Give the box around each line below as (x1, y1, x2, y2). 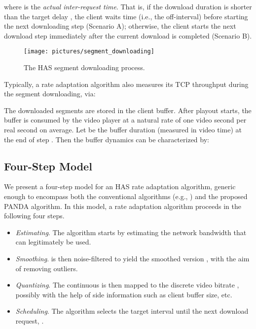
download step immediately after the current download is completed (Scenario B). (4, 30, 252, 41)
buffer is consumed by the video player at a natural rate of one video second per (4, 115, 247, 125)
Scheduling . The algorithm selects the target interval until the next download (15, 306, 249, 316)
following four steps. (4, 210, 65, 221)
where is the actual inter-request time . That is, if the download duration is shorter (4, 1, 252, 11)
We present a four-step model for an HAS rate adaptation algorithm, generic (4, 181, 236, 192)
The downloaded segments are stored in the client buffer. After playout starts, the (4, 105, 252, 115)
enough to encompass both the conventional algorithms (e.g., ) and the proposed (4, 191, 248, 201)
